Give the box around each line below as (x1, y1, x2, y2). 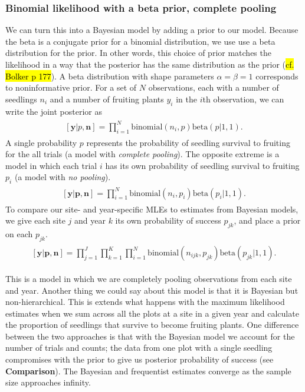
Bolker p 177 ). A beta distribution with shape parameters (5, 69, 214, 82)
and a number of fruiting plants (50, 92, 164, 105)
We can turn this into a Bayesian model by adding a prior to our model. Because (5, 24, 299, 36)
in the (176, 92, 197, 105)
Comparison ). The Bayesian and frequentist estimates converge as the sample (5, 364, 291, 377)
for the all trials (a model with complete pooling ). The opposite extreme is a (5, 148, 280, 160)
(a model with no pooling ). (14, 171, 111, 183)
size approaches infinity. (5, 376, 91, 388)
